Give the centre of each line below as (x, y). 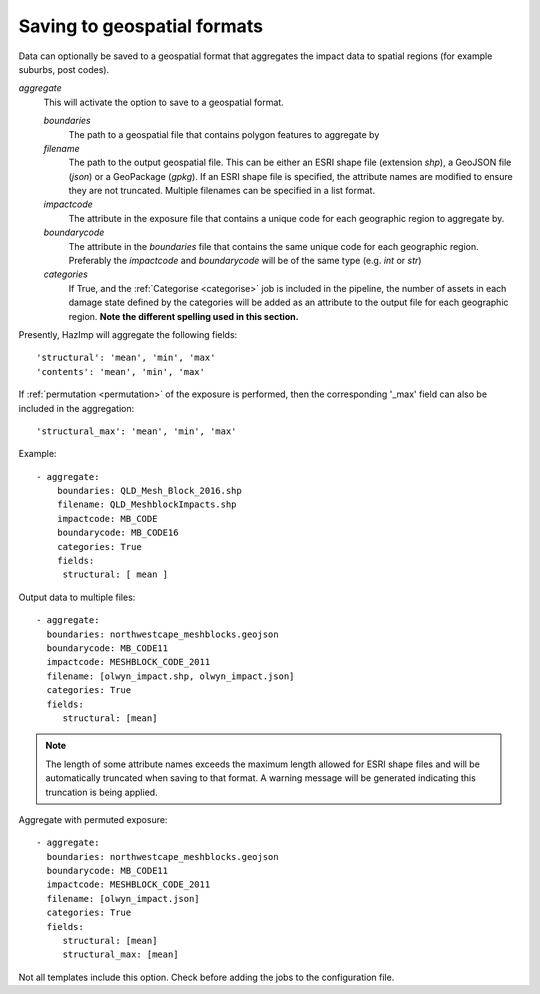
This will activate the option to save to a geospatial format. (163, 102)
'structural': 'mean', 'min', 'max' (126, 358)
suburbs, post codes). (64, 69)
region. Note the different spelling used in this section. (183, 316)
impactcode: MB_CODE (107, 518)
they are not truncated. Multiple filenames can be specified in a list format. (221, 191)
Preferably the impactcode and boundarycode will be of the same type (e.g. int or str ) (245, 261)
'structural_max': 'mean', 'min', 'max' (136, 431)
